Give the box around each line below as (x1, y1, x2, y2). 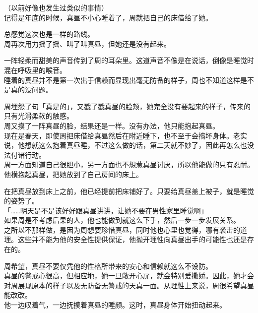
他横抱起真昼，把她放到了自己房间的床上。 (4, 169, 143, 179)
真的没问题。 (10, 84, 53, 95)
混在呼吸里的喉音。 (4, 64, 66, 75)
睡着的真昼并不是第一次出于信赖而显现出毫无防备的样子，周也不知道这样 (4, 74, 240, 85)
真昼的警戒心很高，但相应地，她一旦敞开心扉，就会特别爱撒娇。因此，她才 (4, 270, 247, 281)
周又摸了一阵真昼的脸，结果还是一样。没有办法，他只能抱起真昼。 (4, 120, 219, 130)
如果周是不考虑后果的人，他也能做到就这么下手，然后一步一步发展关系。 (4, 215, 240, 225)
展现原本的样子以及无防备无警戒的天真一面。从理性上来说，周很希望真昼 (17, 280, 254, 290)
